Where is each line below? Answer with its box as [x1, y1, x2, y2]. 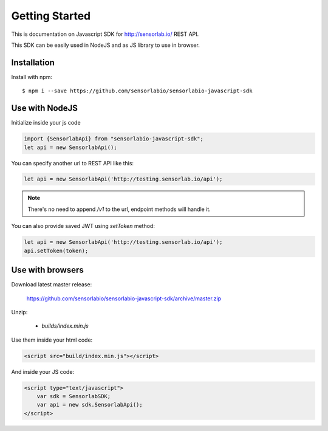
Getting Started [11, 9, 91, 22]
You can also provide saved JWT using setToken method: [11, 222, 155, 230]
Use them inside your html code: [11, 336, 93, 343]
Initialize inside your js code [11, 119, 81, 126]
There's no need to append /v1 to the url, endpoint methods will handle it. [27, 205, 211, 213]
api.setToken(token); [24, 247, 89, 254]
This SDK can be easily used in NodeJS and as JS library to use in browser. [11, 41, 200, 49]
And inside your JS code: [11, 368, 75, 375]
